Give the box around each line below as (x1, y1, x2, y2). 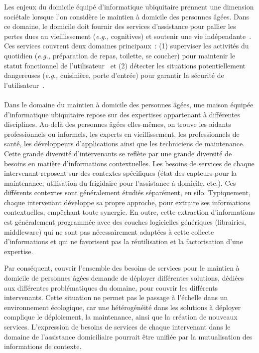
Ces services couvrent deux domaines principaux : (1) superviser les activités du (4, 40, 249, 51)
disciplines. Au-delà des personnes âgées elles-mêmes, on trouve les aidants (4, 119, 231, 129)
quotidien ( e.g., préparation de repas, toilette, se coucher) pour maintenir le (4, 50, 236, 60)
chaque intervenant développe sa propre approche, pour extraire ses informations (4, 197, 251, 207)
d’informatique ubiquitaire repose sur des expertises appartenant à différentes (4, 109, 241, 119)
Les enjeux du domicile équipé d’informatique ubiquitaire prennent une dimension (4, 1, 254, 11)
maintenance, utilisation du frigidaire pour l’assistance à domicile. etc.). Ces (4, 177, 236, 188)
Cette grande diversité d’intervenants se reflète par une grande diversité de (4, 148, 232, 158)
